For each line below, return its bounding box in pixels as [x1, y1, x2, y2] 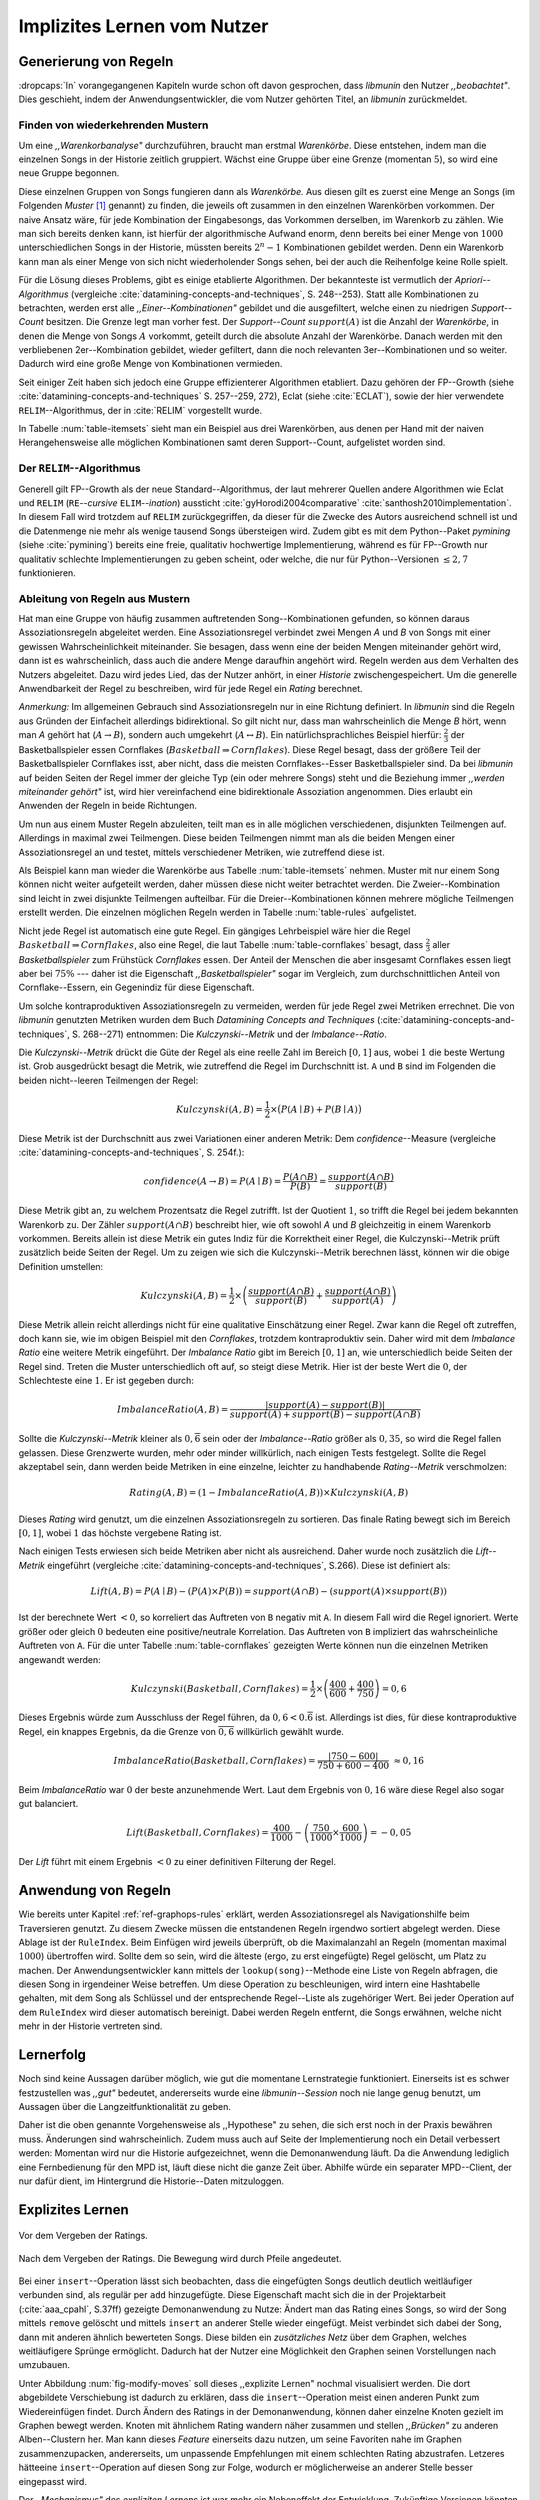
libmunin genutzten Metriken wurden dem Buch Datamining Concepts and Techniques [18, 1014, 375, 1026]
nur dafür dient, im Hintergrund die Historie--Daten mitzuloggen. [18, 2175, 285, 2187]
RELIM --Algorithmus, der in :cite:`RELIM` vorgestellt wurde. [18, 404, 263, 416]
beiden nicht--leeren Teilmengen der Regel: [18, 1074, 199, 1086]
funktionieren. [18, 566, 77, 579]
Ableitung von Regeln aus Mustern [18, 591, 191, 605]
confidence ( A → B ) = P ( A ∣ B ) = [143, 1175, 282, 1187]
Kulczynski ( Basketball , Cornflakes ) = [130, 1683, 309, 1694]
